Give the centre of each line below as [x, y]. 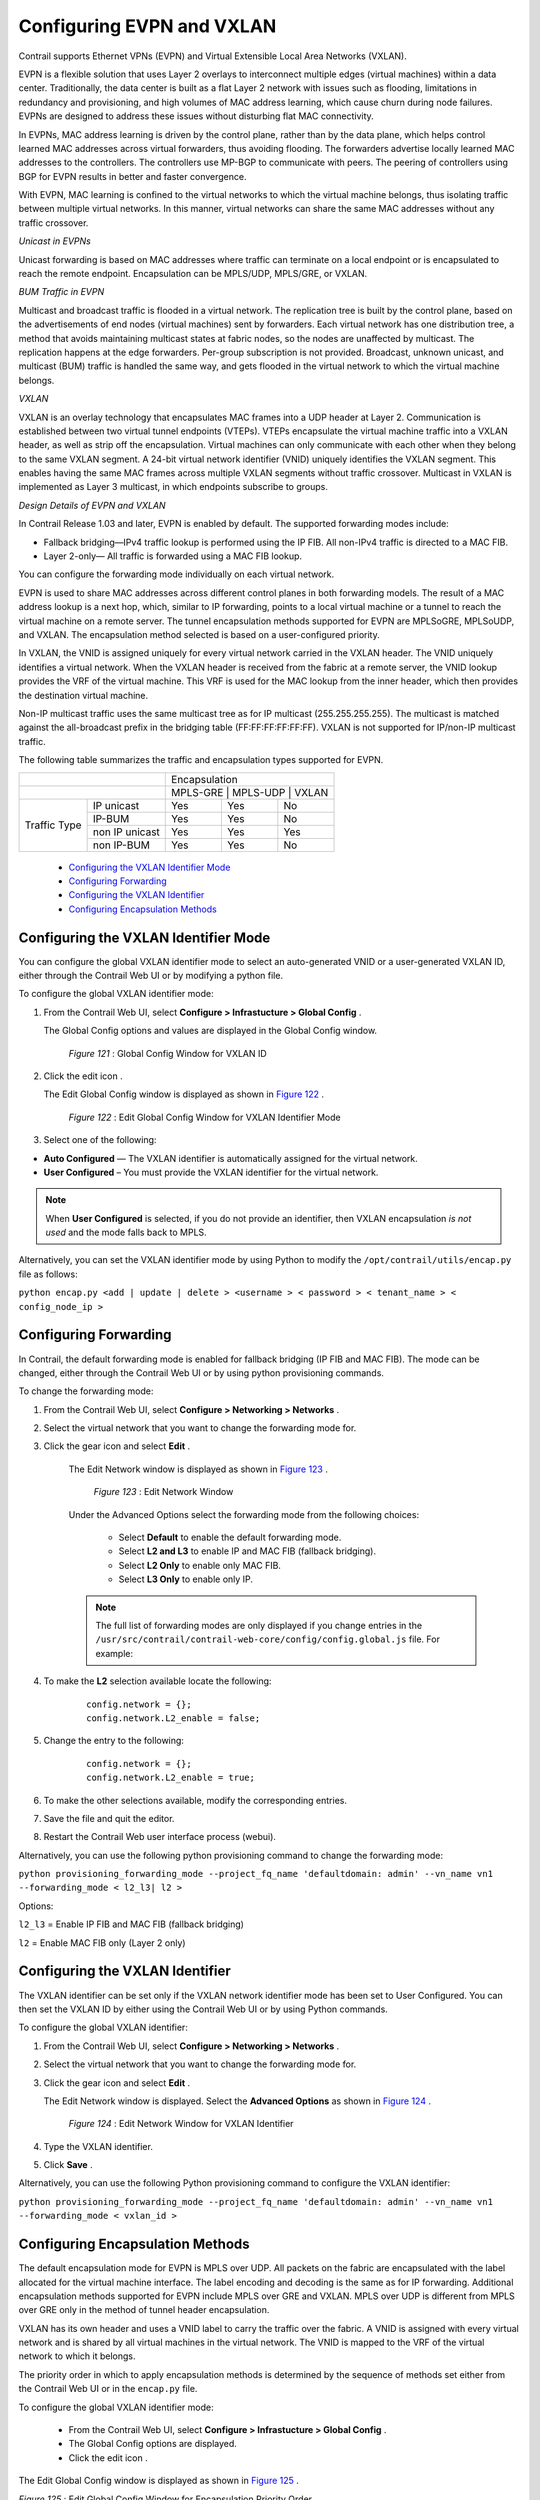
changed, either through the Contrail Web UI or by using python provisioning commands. [201, 1372]
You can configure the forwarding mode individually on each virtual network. [176, 574]
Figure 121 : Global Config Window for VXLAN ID [167, 1053]
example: [114, 1653]
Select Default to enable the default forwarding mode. [230, 1537]
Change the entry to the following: [114, 1741]
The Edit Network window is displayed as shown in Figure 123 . [198, 1469]
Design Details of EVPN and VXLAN [92, 505]
